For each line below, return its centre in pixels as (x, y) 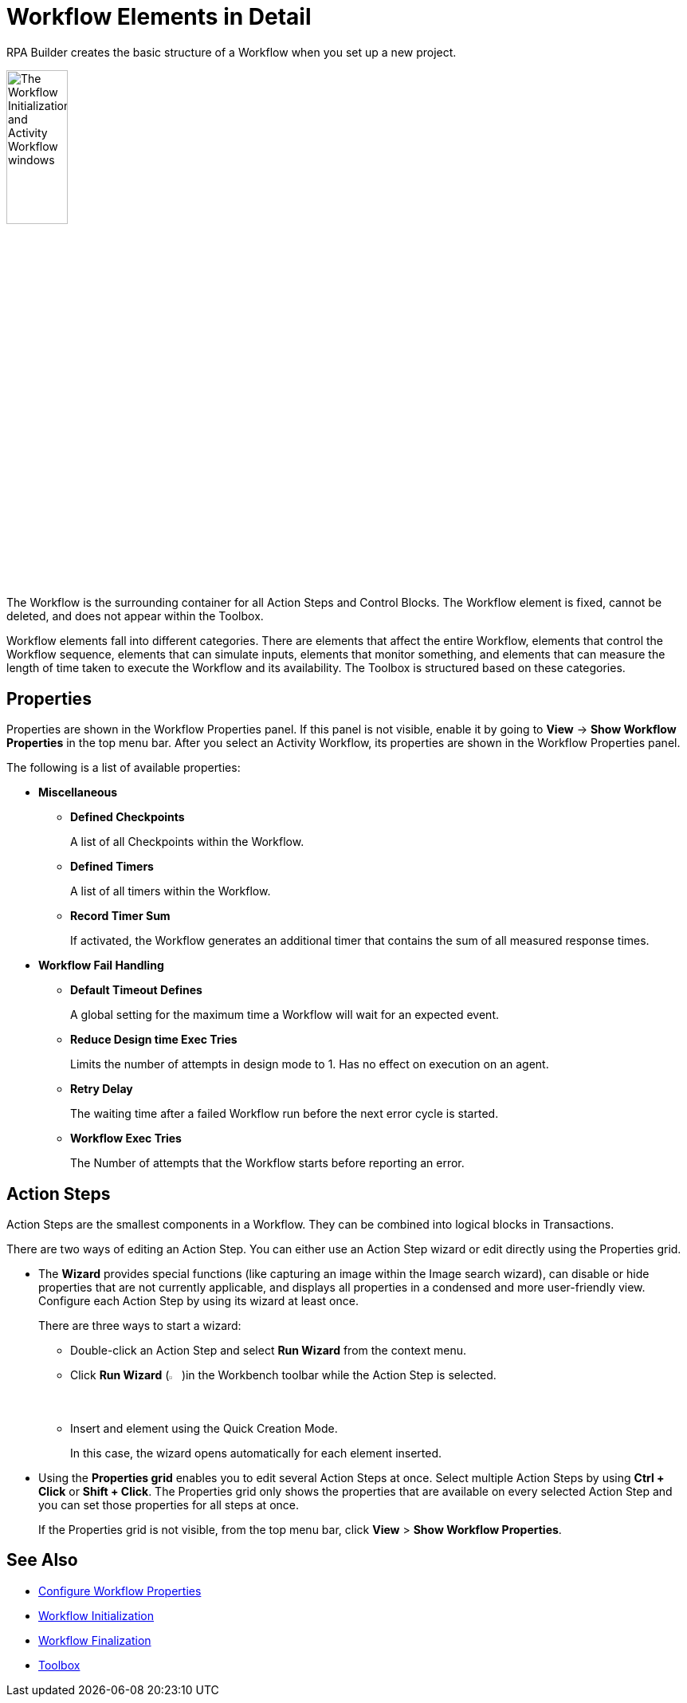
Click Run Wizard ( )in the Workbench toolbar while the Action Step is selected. (283, 1375)
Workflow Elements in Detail (159, 17)
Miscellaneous (78, 793)
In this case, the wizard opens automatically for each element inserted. (256, 1453)
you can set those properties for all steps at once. (169, 1505)
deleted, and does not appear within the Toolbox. (135, 616)
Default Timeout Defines (136, 990)
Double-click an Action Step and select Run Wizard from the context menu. (269, 1351)
